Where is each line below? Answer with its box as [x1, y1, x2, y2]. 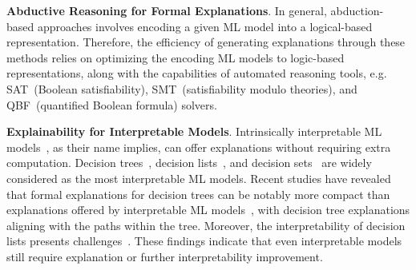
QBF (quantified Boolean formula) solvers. [6, 96, 217, 113]
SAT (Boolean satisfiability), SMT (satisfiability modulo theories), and [6, 80, 357, 97]
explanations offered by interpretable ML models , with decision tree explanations [6, 201, 410, 218]
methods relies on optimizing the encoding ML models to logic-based [6, 49, 345, 66]
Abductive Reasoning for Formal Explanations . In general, [6, 2, 327, 18]
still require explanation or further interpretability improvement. [6, 248, 323, 264]
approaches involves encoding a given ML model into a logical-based [37, 18, 373, 34]
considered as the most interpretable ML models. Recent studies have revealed [6, 169, 391, 186]
